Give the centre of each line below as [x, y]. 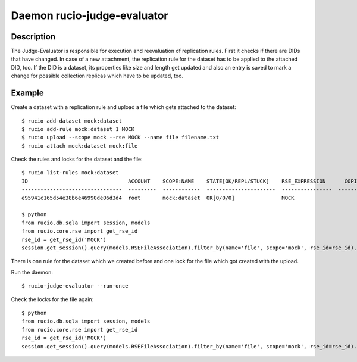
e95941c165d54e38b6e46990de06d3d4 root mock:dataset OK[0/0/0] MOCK [158, 198]
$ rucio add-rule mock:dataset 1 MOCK [78, 129]
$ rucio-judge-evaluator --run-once [75, 286]
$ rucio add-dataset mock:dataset [72, 121]
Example [27, 93]
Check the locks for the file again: [52, 299]
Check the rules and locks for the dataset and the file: [77, 159]
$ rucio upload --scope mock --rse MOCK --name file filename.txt [120, 138]
